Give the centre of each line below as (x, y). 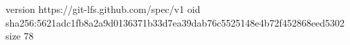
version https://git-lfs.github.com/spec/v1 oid (103, 9)
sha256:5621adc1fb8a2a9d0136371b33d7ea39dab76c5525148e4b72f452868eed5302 (175, 22)
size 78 (20, 36)
